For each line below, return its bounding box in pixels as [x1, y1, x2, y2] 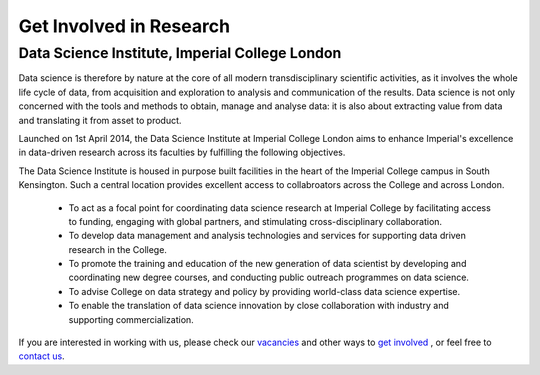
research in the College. [68, 243, 167, 255]
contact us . [18, 350, 65, 362]
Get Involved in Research [18, 15, 230, 37]
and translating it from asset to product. [18, 114, 182, 126]
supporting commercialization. [68, 313, 194, 325]
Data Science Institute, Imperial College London [18, 44, 342, 62]
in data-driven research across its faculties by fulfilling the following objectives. [18, 146, 346, 159]
